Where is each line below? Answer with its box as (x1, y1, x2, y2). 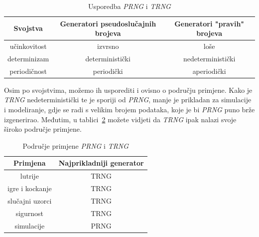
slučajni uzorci (7, 195, 52, 206)
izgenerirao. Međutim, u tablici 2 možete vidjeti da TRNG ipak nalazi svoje (4, 114, 237, 124)
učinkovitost (9, 41, 47, 51)
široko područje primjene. (4, 124, 82, 134)
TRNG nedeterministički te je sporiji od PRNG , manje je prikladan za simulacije (4, 94, 252, 105)
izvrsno (97, 41, 119, 51)
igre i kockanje (7, 183, 52, 194)
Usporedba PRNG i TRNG (88, 1, 171, 11)
